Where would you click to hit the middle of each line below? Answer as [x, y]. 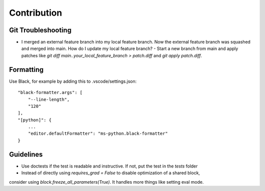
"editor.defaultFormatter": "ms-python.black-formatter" [98, 134]
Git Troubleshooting [40, 30]
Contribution [36, 13]
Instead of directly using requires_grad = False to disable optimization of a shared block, [111, 173]
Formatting [26, 69]
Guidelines [26, 154]
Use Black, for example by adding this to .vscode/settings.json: [73, 81]
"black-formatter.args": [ [50, 93]
